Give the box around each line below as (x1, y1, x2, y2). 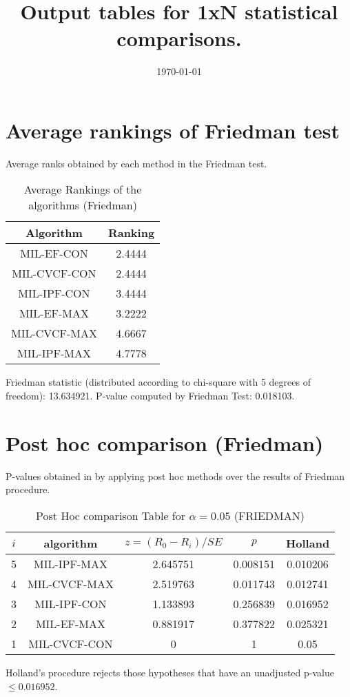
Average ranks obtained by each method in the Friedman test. (6, 156, 267, 170)
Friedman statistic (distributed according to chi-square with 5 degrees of (6, 375, 311, 389)
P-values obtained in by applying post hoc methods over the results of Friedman (6, 468, 345, 483)
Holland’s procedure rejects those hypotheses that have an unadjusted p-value (6, 665, 334, 679)
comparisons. (116, 24, 242, 52)
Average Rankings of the (23, 181, 142, 198)
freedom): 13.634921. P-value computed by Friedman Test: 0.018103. (6, 388, 295, 403)
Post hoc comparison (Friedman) (6, 428, 324, 457)
